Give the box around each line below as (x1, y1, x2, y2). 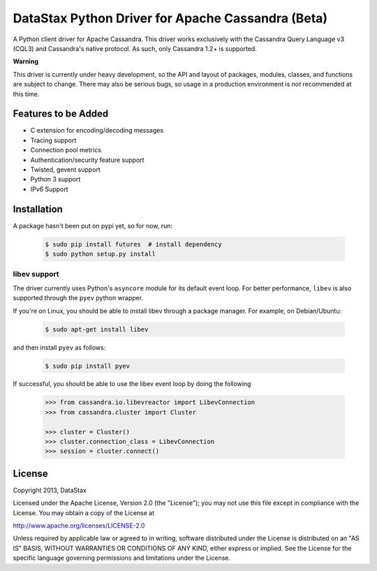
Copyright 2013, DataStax (13, 486, 87, 494)
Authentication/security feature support (30, 156, 145, 164)
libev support (13, 269, 59, 279)
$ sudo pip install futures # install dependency (45, 240, 223, 248)
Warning (13, 57, 38, 66)
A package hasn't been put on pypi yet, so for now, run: (13, 221, 173, 230)
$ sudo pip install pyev (45, 362, 131, 370)
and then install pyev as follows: (13, 343, 106, 352)
